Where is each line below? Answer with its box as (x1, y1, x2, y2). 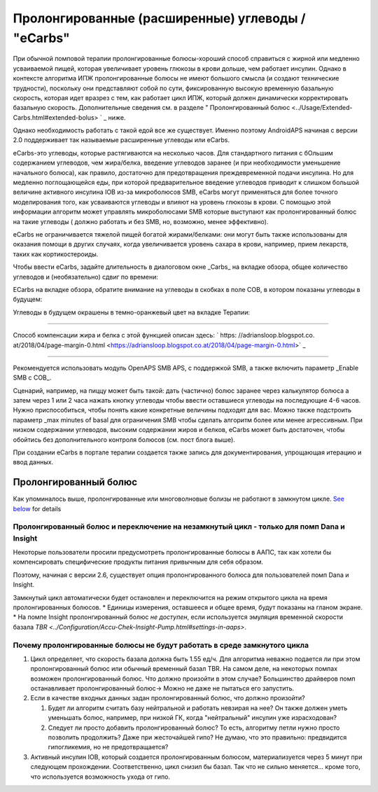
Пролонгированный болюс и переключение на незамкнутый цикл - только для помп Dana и (13, 522, 346, 532)
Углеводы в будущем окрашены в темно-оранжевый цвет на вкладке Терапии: (13, 308, 250, 317)
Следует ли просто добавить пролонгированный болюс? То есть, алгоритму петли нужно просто (48, 723, 340, 732)
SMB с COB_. (13, 373, 52, 382)
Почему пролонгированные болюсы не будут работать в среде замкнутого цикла (13, 640, 309, 650)
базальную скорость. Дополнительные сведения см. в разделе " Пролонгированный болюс (13, 104, 290, 112)
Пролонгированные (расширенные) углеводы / (13, 11, 306, 26)
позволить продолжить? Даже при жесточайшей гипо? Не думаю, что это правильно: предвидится (48, 733, 347, 742)
